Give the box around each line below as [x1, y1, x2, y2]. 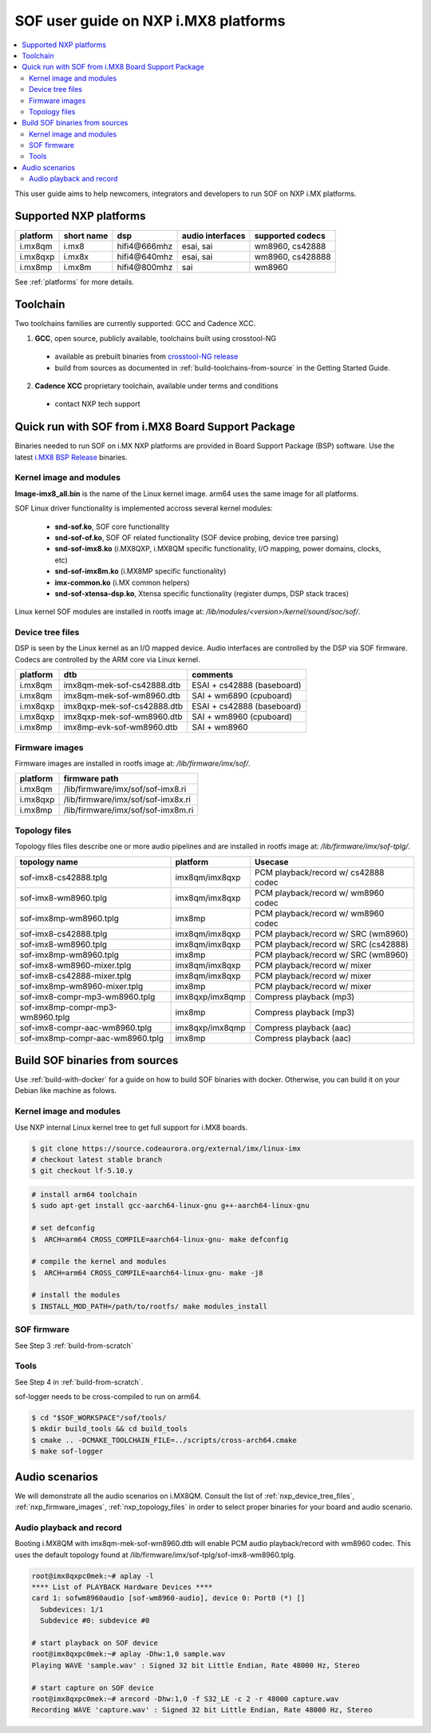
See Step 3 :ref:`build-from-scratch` [14, 1341, 133, 1350]
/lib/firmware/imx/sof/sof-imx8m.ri [63, 805, 194, 816]
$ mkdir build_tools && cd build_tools [31, 1425, 188, 1433]
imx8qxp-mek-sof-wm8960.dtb [63, 711, 183, 722]
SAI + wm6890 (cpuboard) [192, 690, 293, 702]
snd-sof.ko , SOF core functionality [54, 522, 170, 531]
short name [63, 230, 109, 241]
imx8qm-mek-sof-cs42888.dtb [63, 680, 181, 691]
